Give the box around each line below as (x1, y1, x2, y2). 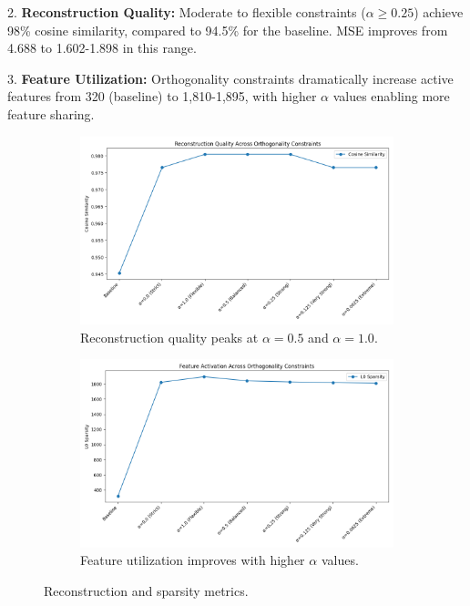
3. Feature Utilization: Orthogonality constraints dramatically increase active (7, 68, 454, 87)
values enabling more (332, 87, 450, 106)
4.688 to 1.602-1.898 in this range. (7, 38, 197, 57)
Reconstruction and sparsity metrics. (44, 580, 249, 600)
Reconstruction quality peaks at (80, 327, 259, 346)
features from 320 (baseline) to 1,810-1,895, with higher (7, 87, 317, 106)
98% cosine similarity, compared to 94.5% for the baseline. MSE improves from (7, 20, 448, 39)
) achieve (414, 3, 464, 21)
